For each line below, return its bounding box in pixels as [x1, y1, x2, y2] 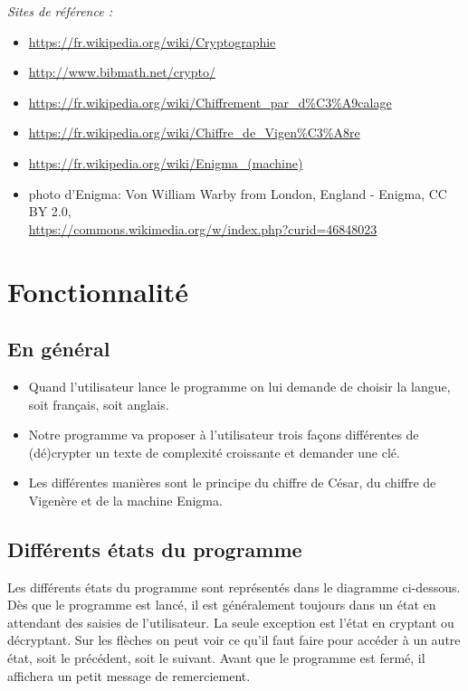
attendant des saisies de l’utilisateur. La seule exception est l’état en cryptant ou [7, 612, 454, 631]
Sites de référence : [7, 2, 112, 20]
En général [7, 335, 110, 363]
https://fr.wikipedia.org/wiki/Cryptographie [28, 32, 276, 51]
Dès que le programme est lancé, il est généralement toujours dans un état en [7, 595, 436, 614]
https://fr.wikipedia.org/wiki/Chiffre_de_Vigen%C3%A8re [28, 123, 360, 142]
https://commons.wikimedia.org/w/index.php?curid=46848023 [28, 219, 377, 238]
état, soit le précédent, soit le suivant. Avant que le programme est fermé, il [7, 648, 425, 667]
